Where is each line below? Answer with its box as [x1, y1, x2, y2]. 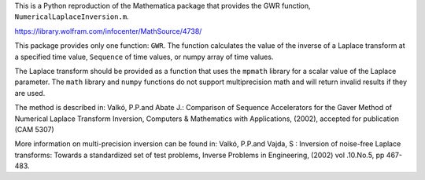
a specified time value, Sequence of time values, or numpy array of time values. [14, 52, 274, 61]
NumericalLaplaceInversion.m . [14, 12, 129, 21]
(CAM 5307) [14, 124, 54, 134]
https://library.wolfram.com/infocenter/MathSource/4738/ [14, 26, 202, 35]
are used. [14, 88, 46, 97]
